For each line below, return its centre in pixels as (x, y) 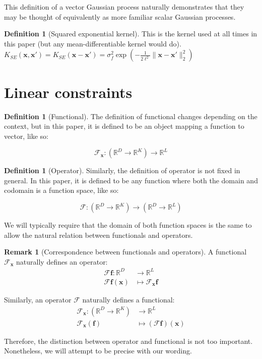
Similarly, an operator (38, 299)
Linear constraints (68, 92)
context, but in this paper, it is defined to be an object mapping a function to (124, 126)
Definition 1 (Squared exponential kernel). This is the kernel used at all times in (131, 34)
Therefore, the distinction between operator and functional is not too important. (128, 341)
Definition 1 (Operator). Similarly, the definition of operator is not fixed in (122, 170)
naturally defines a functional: (128, 299)
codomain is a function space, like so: (61, 190)
